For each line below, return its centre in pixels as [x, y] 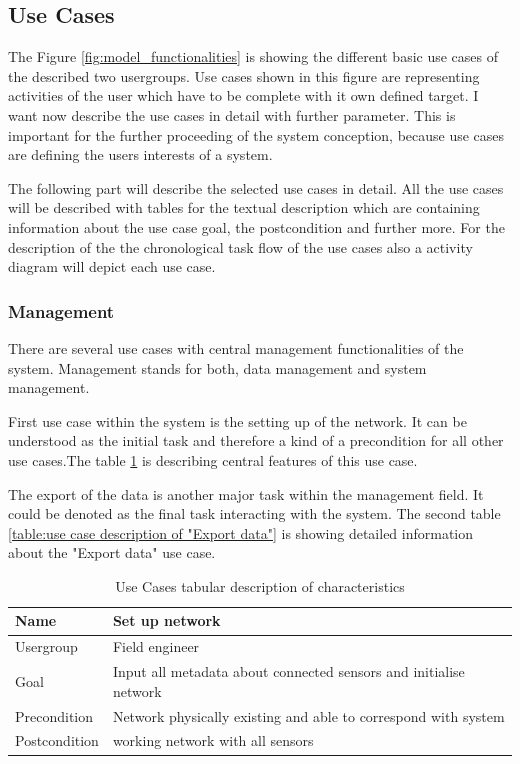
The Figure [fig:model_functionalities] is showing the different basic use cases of [253, 56]
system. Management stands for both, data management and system [217, 367]
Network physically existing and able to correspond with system [308, 715]
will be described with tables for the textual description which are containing [244, 207]
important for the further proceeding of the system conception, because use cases [256, 134]
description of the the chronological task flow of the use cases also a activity [240, 246]
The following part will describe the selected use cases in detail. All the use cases [256, 187]
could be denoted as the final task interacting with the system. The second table [254, 513]
